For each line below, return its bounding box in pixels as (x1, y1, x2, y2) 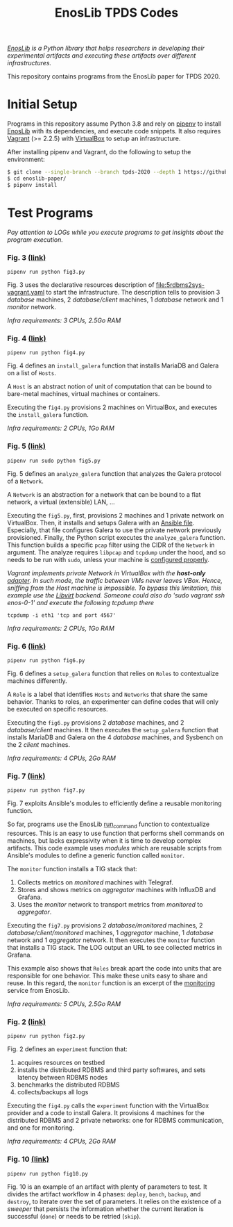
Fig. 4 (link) (7, 333, 46, 343)
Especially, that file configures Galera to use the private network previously (7, 526, 222, 534)
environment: (7, 155, 45, 164)
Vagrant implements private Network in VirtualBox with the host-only (7, 568, 206, 577)
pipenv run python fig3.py (7, 268, 85, 275)
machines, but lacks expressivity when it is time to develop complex (7, 836, 202, 845)
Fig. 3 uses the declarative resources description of (7, 280, 155, 289)
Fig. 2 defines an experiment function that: (7, 1045, 128, 1053)
